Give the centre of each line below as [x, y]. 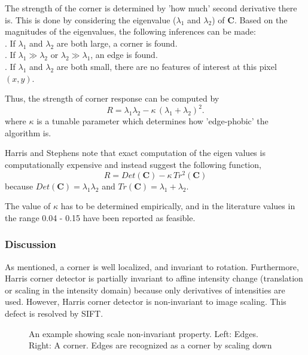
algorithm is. [28, 132]
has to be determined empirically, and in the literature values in [178, 206]
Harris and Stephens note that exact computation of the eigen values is [135, 153]
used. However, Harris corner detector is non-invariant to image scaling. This [146, 302]
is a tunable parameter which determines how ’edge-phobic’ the [153, 121]
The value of [28, 206]
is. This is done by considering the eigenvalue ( [91, 19]
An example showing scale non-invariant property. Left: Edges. [144, 333]
